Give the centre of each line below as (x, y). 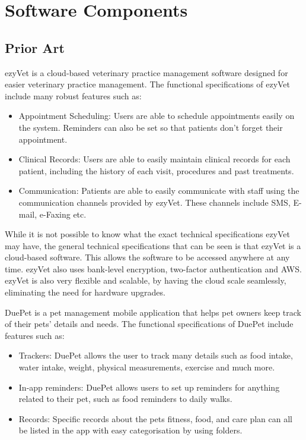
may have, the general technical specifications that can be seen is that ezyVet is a (153, 245)
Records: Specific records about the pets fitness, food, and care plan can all (155, 418)
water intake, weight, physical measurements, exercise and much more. (147, 367)
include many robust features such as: (73, 95)
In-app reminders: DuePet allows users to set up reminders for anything (149, 387)
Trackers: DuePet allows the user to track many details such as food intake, (156, 355)
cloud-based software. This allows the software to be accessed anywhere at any (147, 257)
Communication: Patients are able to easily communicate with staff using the (159, 191)
